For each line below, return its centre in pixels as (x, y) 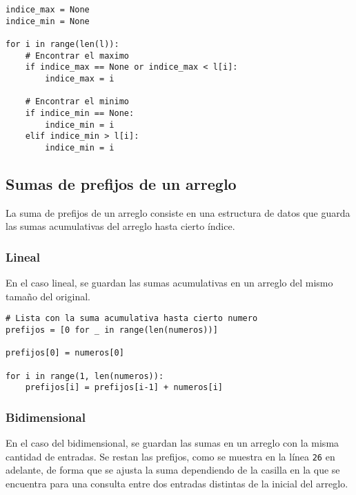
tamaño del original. (48, 296)
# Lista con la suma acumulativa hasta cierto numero (132, 319)
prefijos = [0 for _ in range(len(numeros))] (112, 330)
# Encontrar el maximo (77, 56)
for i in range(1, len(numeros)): (85, 376)
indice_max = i (80, 78)
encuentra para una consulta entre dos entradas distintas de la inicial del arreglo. (177, 483)
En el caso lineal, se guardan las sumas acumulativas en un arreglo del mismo (169, 283)
